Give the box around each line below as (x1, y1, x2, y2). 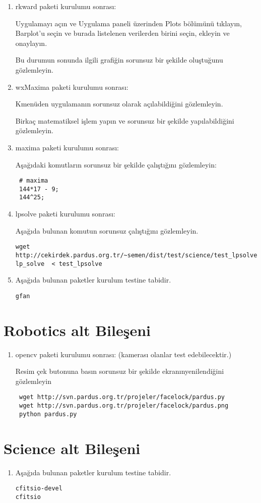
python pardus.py (19, 410, 77, 418)
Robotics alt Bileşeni (4, 319, 151, 340)
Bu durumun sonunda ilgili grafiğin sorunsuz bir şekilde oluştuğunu (15, 54, 223, 65)
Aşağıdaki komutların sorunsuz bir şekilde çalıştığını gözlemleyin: (15, 159, 217, 170)
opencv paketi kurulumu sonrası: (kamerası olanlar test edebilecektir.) (15, 349, 232, 359)
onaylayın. (15, 37, 47, 48)
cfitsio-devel (15, 485, 62, 492)
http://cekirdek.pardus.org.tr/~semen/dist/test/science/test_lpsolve (15, 251, 257, 259)
